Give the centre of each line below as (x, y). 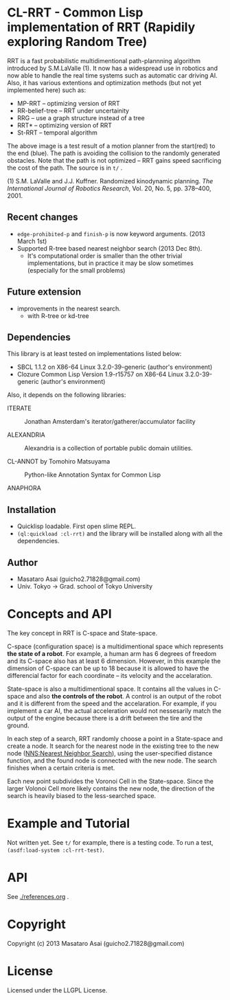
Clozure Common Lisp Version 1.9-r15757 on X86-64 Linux (100, 374)
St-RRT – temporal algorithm (57, 133)
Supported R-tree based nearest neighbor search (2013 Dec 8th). (110, 248)
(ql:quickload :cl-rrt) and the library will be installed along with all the (120, 534)
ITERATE (20, 408)
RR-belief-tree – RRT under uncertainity (73, 111)
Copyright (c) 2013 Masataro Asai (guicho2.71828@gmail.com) (96, 943)
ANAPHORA (24, 488)
